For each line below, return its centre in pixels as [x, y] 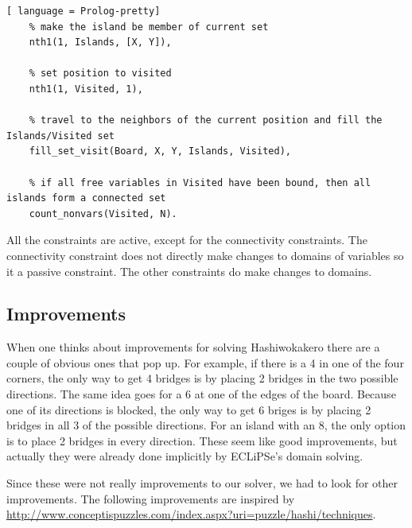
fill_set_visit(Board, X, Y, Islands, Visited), [160, 151]
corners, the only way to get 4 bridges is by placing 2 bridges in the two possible [202, 378]
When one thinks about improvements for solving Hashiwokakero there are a [193, 347]
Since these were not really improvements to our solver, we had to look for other [202, 483]
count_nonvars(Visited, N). [103, 214]
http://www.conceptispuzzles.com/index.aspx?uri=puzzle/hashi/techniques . [191, 514]
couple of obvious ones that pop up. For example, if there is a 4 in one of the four [205, 362]
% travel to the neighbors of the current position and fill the [206, 120]
